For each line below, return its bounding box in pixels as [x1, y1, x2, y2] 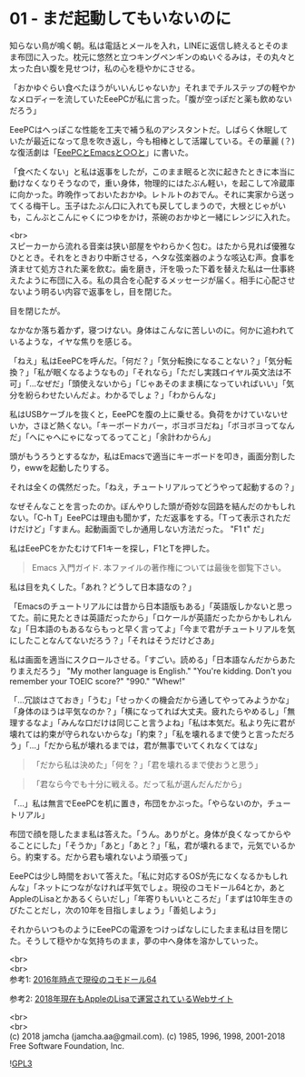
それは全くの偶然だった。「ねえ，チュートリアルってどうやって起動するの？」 [9, 481, 300, 492]
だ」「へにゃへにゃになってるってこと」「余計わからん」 [9, 431, 216, 442]
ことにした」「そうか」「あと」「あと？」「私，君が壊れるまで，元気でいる [16, 840, 288, 851]
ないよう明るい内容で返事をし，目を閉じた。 [9, 285, 177, 296]
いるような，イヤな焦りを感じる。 [9, 335, 137, 346]
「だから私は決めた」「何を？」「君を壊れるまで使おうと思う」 [31, 759, 263, 770]
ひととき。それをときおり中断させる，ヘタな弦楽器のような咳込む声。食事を [9, 252, 295, 263]
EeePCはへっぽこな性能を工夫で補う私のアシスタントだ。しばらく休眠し [9, 124, 280, 135]
